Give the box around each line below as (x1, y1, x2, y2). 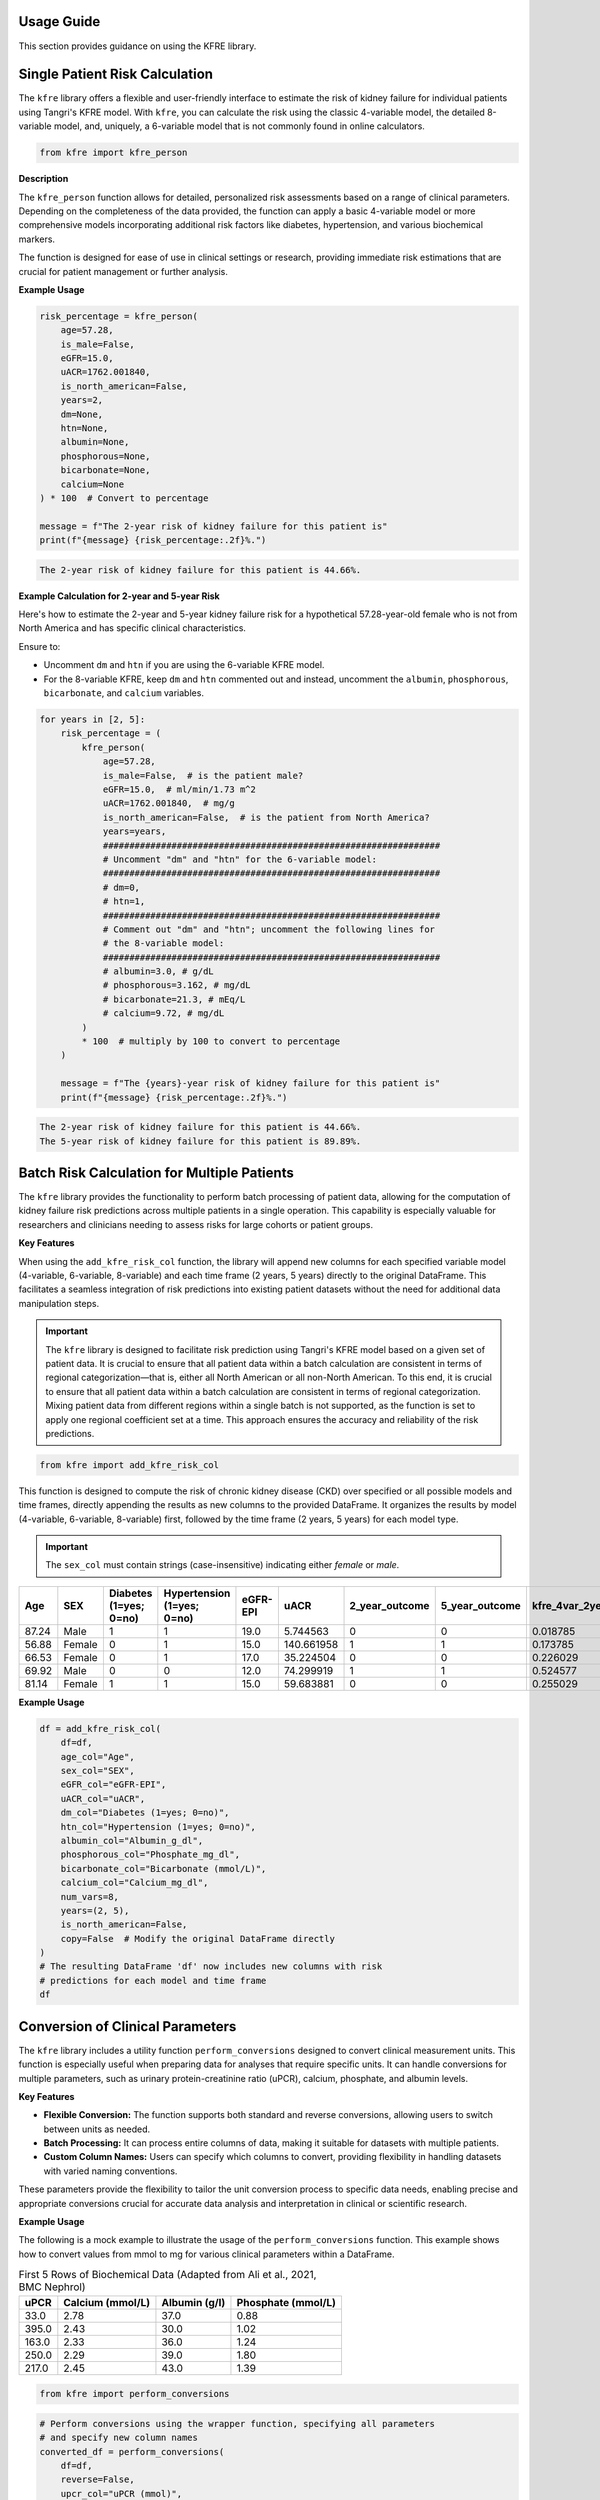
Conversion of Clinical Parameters (18, 2018, 237, 2035)
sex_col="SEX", (60, 1765, 135, 1776)
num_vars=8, (60, 1891, 120, 1902)
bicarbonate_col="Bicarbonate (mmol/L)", (60, 1863, 267, 1874)
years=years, (102, 826, 167, 837)
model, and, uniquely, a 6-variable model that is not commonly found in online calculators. (53, 120, 425, 132)
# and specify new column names (39, 2432, 199, 2444)
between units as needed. (43, 2123, 151, 2135)
